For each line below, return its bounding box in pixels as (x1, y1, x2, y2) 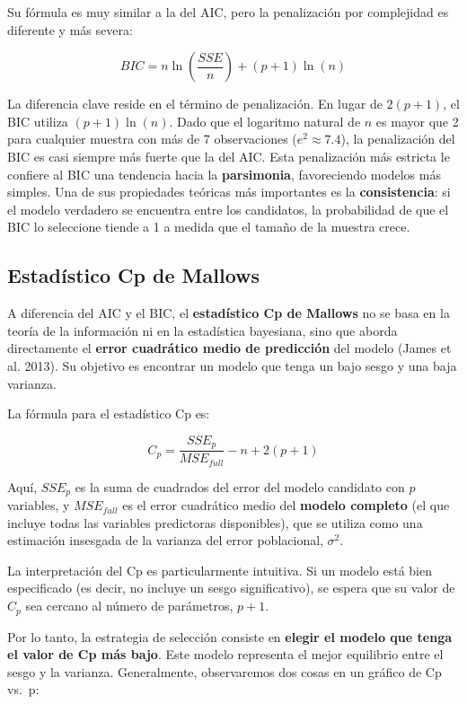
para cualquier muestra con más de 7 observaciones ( (7, 129, 297, 148)
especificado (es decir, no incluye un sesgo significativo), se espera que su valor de (7, 578, 455, 597)
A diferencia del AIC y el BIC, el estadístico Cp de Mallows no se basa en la (7, 304, 450, 322)
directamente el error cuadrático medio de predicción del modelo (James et (7, 339, 452, 357)
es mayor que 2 (375, 111, 459, 130)
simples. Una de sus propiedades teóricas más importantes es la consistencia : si (7, 182, 451, 201)
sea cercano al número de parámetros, (25, 596, 233, 615)
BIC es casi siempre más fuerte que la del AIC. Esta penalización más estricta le (7, 146, 450, 165)
